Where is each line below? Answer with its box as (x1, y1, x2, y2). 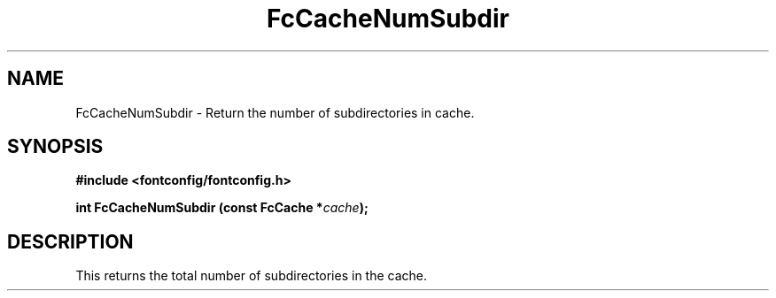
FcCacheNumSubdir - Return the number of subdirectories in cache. (75, 104, 475, 120)
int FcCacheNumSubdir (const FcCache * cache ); (75, 200, 369, 216)
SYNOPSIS (7, 135, 104, 158)
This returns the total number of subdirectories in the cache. (75, 268, 428, 284)
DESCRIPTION (7, 230, 134, 253)
